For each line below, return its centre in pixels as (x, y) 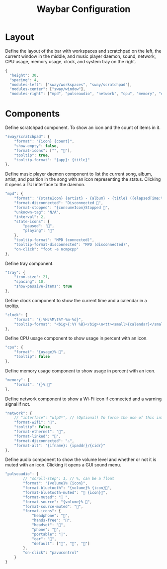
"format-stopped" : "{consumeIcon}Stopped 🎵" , (62, 208)
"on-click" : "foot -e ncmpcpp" (46, 249)
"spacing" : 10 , (30, 282)
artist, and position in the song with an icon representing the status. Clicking (83, 179)
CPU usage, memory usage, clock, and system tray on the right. (71, 61)
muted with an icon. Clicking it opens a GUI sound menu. (63, 465)
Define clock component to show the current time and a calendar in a (76, 300)
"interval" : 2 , (30, 217)
